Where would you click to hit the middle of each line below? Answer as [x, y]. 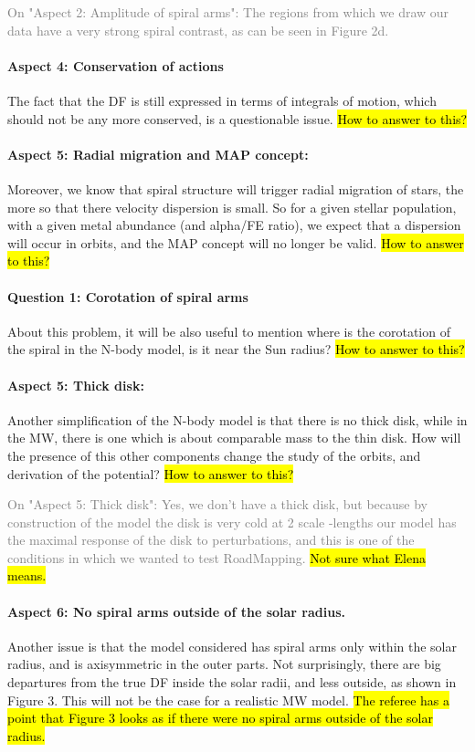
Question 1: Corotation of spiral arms [128, 296]
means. [27, 575]
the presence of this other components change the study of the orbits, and [214, 455]
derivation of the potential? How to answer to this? [151, 473]
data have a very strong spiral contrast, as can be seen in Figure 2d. [198, 30]
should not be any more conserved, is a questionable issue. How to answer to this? [237, 118]
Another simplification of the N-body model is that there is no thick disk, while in [237, 419]
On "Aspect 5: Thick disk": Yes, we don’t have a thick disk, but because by [217, 504]
